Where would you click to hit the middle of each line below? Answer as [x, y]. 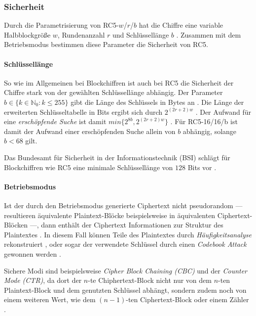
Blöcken [16, 225]
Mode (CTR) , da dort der [43, 280]
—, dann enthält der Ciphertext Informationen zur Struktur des [127, 225]
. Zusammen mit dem [209, 34]
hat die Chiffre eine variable [181, 25]
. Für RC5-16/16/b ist [204, 121]
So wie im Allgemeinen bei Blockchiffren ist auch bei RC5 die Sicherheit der [119, 82]
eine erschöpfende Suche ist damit [55, 121]
